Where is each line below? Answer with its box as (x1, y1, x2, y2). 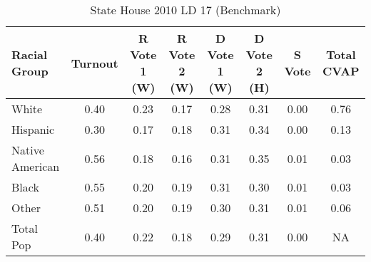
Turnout (71, 54, 118, 71)
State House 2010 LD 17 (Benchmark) (90, 1, 281, 18)
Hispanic (11, 121, 55, 137)
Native (11, 142, 44, 158)
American (11, 158, 60, 174)
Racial (11, 46, 48, 63)
